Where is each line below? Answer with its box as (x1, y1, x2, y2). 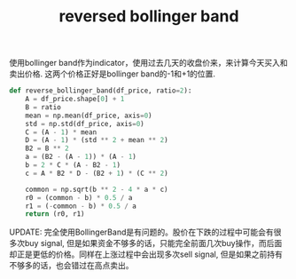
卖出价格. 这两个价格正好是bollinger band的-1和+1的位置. (9, 68, 215, 79)
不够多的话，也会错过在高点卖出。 (9, 260, 134, 271)
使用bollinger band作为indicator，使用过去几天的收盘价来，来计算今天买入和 (9, 58, 288, 68)
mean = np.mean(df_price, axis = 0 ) (25, 111, 152, 120)
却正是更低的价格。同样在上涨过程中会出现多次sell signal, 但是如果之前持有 (9, 249, 284, 259)
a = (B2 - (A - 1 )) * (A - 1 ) (25, 153, 137, 162)
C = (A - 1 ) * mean (25, 127, 97, 137)
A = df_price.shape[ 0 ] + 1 (25, 95, 125, 104)
